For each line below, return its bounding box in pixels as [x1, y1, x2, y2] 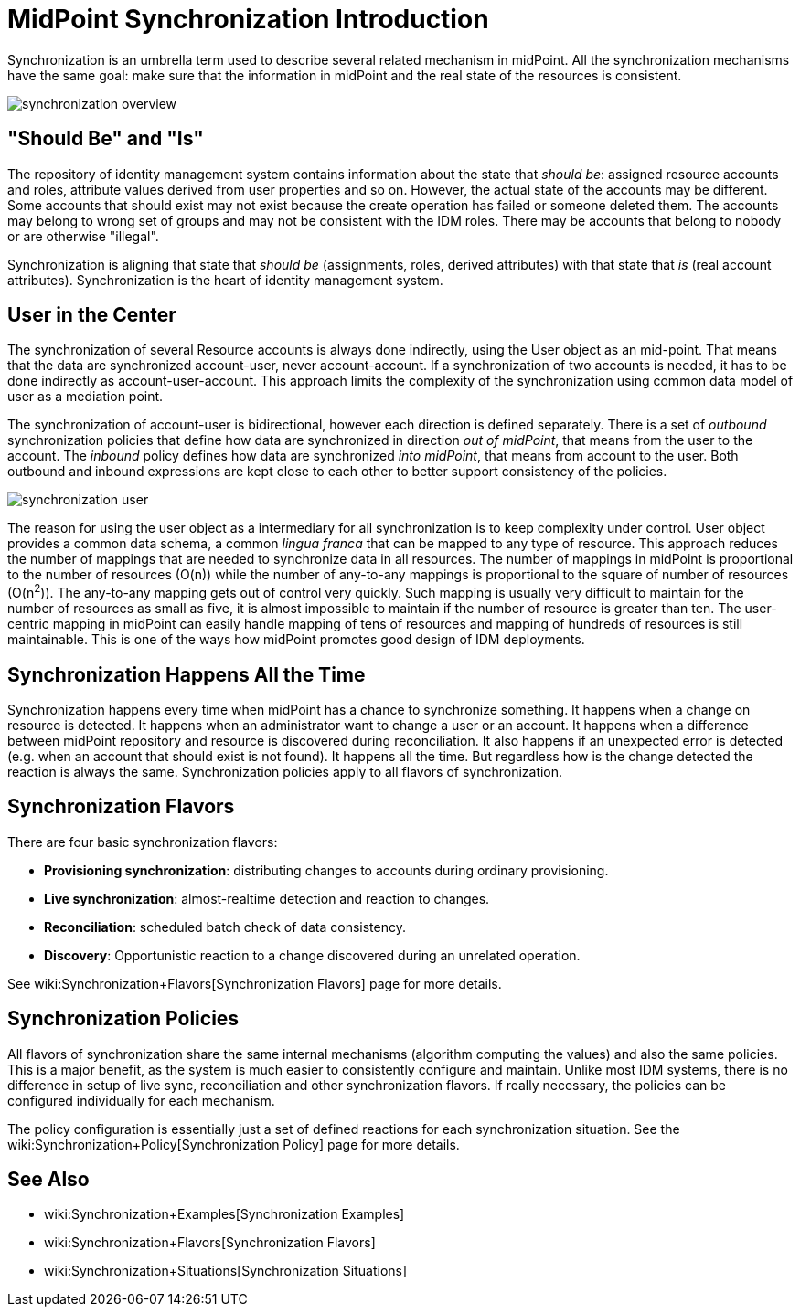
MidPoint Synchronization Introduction [7, 4, 489, 35]
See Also [7, 1168, 90, 1192]
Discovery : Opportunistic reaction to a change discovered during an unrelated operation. [44, 947, 581, 963]
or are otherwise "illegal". [7, 228, 159, 244]
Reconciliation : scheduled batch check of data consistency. [44, 918, 406, 935]
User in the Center [7, 303, 176, 327]
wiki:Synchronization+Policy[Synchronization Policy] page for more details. [7, 1136, 460, 1152]
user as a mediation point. [7, 388, 164, 405]
